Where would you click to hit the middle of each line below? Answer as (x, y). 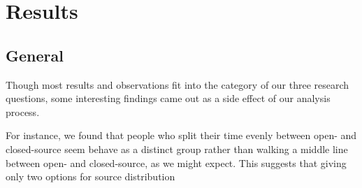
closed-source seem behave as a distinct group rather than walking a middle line (177, 149)
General (35, 55)
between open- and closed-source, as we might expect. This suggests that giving (176, 162)
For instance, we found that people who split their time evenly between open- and (181, 135)
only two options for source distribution (90, 176)
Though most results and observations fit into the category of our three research (178, 84)
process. (23, 111)
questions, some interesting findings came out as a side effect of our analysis (168, 98)
